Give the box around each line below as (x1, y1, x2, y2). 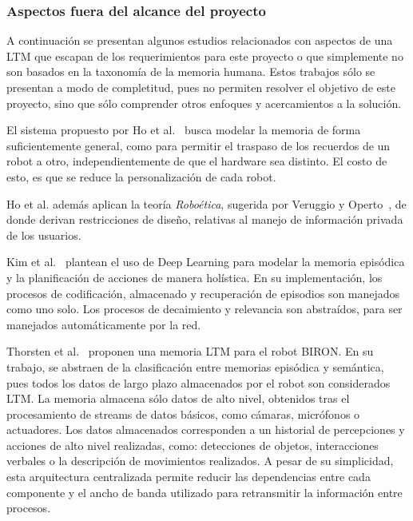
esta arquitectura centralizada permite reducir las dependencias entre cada (6, 468, 371, 485)
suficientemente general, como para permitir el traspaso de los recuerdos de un (6, 137, 391, 153)
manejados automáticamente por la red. (6, 316, 201, 332)
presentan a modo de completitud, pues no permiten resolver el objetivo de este (6, 79, 395, 95)
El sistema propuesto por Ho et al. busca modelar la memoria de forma (6, 121, 361, 138)
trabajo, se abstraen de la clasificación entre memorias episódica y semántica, (6, 358, 384, 375)
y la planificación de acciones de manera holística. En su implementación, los (6, 268, 383, 285)
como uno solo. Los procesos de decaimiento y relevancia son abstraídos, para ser (6, 300, 403, 317)
